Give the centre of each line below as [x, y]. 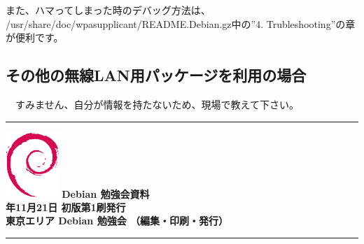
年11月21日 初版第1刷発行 [66, 207]
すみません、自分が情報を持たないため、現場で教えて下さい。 [157, 104]
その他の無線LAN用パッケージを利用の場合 [156, 75]
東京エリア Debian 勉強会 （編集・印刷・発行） [117, 221]
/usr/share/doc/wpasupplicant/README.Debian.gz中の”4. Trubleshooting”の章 [181, 23]
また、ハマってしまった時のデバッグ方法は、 [108, 10]
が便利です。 [35, 37]
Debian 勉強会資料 [106, 193]
